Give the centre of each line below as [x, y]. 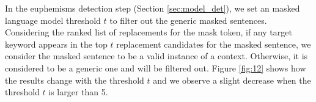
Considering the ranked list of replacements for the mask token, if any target [149, 32]
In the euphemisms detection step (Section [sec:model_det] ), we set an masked [152, 8]
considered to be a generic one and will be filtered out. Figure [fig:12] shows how [156, 67]
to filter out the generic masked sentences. [188, 20]
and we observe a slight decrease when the [232, 80]
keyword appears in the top [56, 44]
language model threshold [53, 20]
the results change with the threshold [75, 80]
